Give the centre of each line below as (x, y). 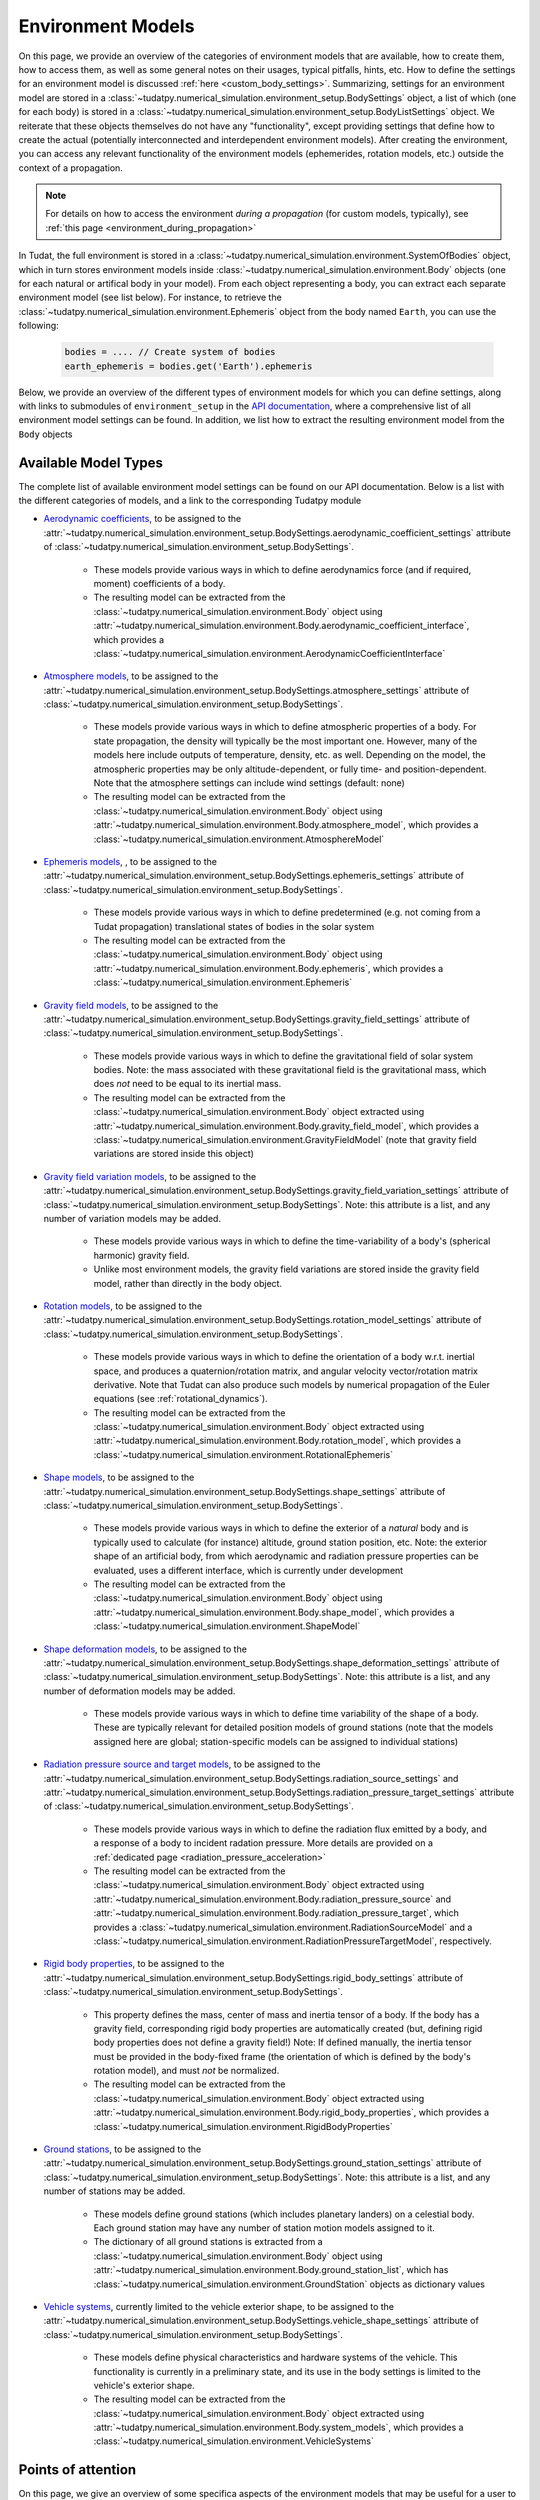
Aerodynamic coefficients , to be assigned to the (142, 519)
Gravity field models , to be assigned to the (131, 1005)
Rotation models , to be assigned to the (123, 1306)
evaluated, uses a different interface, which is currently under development (248, 1570)
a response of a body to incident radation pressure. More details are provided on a (263, 1843)
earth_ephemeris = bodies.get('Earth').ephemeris (188, 366)
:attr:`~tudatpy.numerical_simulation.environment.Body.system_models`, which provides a (278, 2427)
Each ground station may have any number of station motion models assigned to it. (264, 2227)
